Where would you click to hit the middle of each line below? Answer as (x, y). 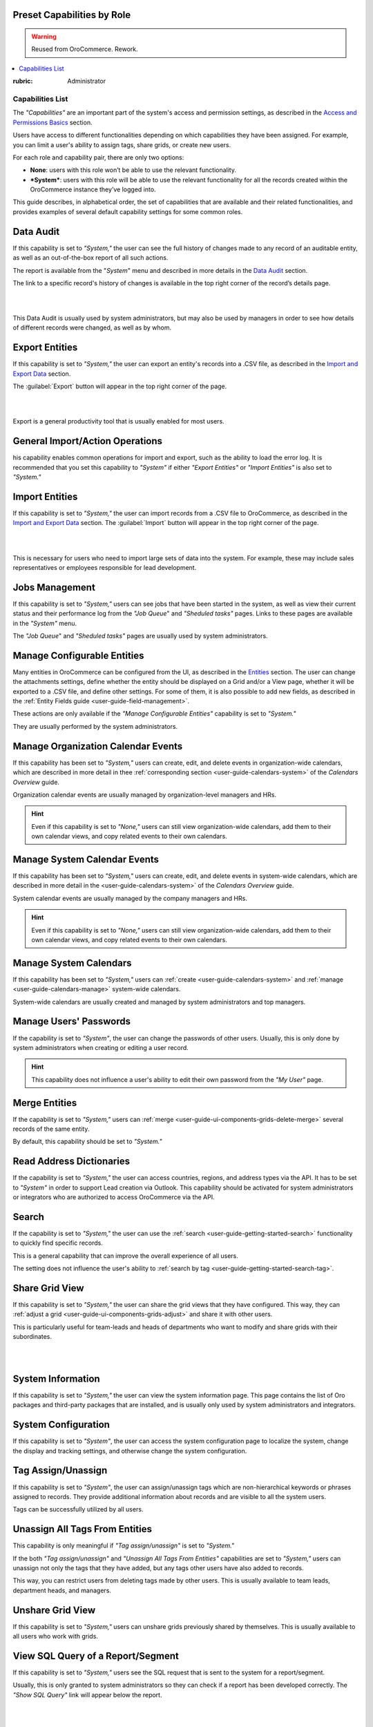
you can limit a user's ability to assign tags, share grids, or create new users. (122, 144)
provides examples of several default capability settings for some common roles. (128, 211)
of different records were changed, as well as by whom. (92, 327)
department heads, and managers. (62, 1590)
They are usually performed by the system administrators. (95, 726)
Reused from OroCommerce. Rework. (85, 49)
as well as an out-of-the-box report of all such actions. (90, 258)
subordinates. (32, 1337)
